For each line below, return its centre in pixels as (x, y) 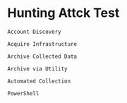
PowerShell (23, 93)
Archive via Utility (38, 68)
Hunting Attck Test (64, 13)
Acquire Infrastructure (42, 44)
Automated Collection (39, 81)
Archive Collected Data (42, 56)
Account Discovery (34, 32)
